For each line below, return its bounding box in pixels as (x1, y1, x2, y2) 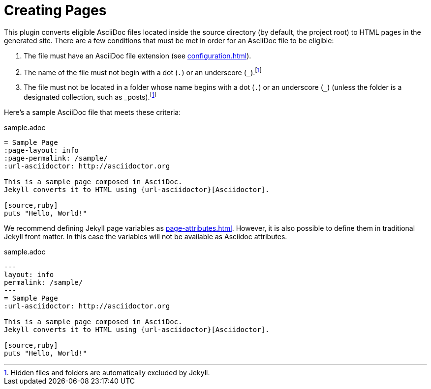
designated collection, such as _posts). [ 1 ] (24, 91, 156, 102)
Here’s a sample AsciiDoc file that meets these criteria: (4, 108, 181, 117)
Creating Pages (4, 2, 107, 19)
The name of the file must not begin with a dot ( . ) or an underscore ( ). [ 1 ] (24, 66, 262, 77)
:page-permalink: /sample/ (4, 154, 108, 163)
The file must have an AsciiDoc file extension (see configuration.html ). (24, 51, 251, 60)
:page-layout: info (4, 146, 79, 155)
